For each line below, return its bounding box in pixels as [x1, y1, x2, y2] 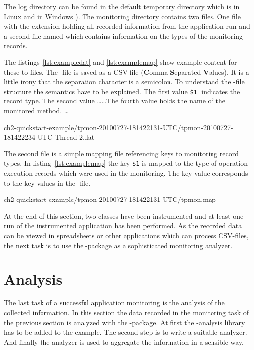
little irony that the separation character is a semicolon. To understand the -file [4, 76, 245, 87]
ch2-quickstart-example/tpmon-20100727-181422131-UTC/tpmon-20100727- [4, 122, 233, 132]
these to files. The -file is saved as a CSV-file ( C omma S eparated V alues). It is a [4, 66, 249, 77]
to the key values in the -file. [4, 177, 91, 188]
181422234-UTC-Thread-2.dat [4, 132, 95, 142]
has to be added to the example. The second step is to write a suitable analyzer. [4, 327, 247, 337]
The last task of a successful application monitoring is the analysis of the [4, 298, 225, 308]
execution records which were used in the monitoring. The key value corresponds [4, 168, 248, 178]
